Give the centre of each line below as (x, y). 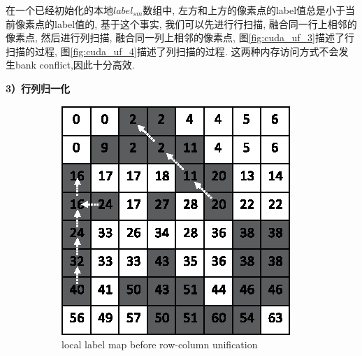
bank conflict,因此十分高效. (75, 65)
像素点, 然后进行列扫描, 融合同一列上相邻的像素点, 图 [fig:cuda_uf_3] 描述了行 (180, 37)
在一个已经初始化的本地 (59, 10)
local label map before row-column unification (160, 344)
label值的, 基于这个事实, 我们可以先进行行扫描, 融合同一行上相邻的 (205, 23)
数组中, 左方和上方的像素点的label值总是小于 (244, 10)
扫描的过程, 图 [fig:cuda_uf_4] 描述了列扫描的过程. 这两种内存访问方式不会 (172, 51)
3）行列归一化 (38, 88)
